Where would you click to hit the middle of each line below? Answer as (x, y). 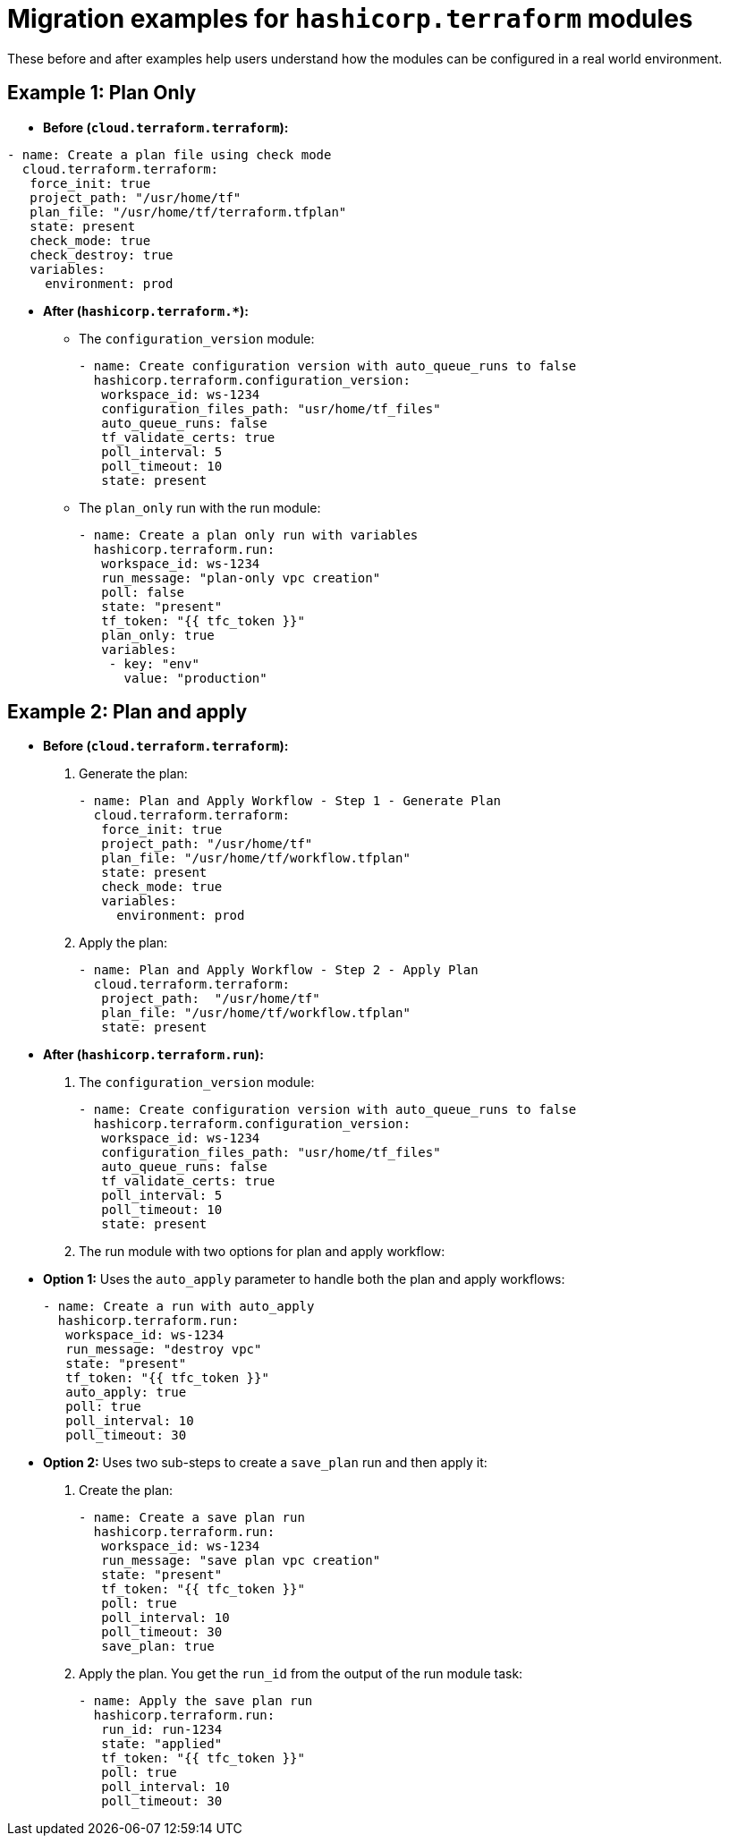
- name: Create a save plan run (192, 1518)
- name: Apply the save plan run (196, 1701)
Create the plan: (126, 1491)
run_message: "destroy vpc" (164, 1350)
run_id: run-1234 (162, 1730)
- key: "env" (154, 663)
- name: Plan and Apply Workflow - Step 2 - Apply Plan (279, 970)
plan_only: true (158, 635)
